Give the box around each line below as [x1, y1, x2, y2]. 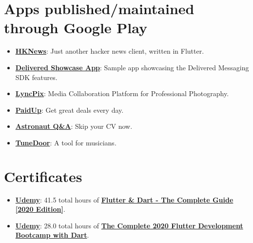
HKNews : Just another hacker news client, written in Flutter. [15, 46, 204, 56]
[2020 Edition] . [15, 204, 65, 214]
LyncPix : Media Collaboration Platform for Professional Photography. [15, 88, 229, 99]
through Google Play [4, 18, 148, 38]
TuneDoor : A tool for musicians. [15, 137, 117, 147]
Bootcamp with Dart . [15, 230, 89, 240]
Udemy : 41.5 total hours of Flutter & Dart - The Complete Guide [15, 194, 234, 204]
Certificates [4, 166, 82, 186]
